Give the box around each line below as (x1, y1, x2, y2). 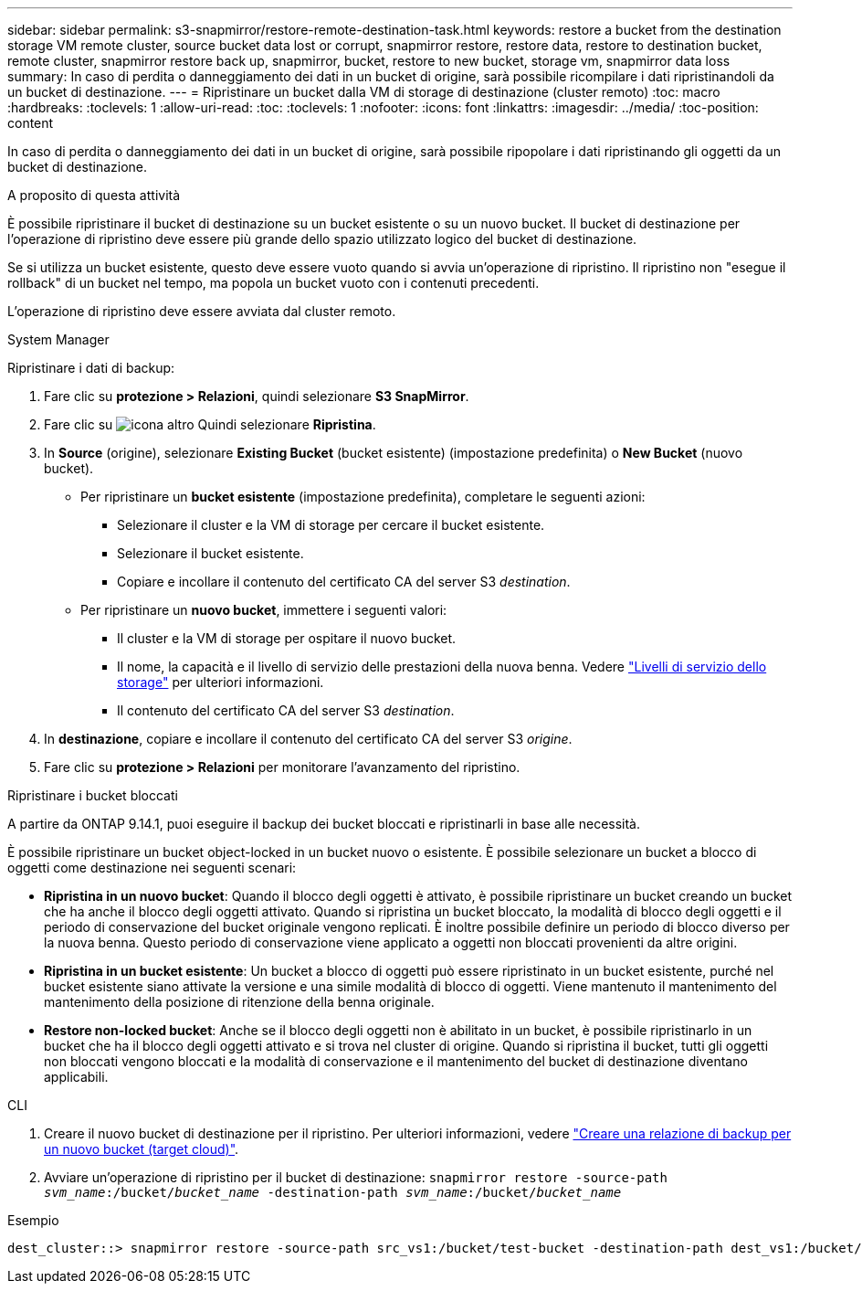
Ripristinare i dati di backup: (7, 360, 175, 376)
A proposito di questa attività (7, 187, 181, 203)
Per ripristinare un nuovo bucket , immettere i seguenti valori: (80, 602, 447, 618)
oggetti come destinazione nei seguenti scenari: (7, 860, 297, 875)
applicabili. (44, 1069, 109, 1085)
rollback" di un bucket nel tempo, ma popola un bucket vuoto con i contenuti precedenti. (7, 275, 540, 291)
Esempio (7, 1212, 59, 1228)
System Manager (7, 332, 110, 347)
